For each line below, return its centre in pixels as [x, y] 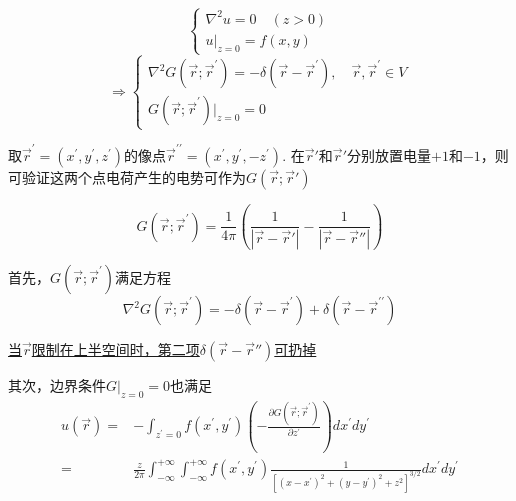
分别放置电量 [388, 155]
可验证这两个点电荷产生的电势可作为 [127, 177]
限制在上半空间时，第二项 [115, 349]
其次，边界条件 [57, 385]
